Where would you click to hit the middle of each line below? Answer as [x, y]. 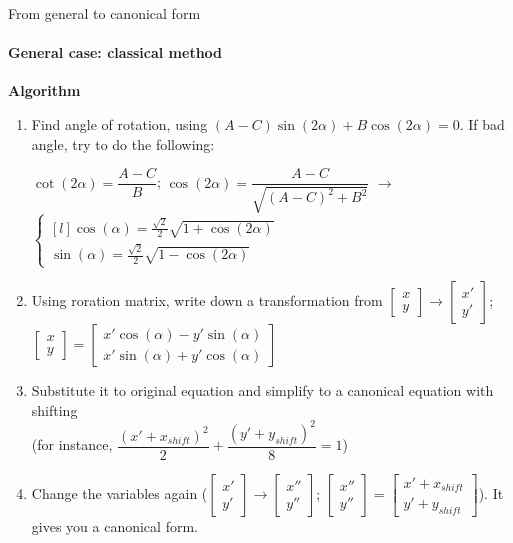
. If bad [482, 123]
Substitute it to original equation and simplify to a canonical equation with [262, 390]
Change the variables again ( [119, 493]
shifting [54, 409]
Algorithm [44, 90]
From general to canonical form [104, 13]
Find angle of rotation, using [119, 123]
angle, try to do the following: [123, 143]
